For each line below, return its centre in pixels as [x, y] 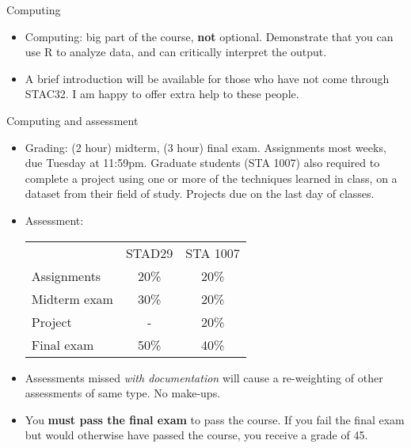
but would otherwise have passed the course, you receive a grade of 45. [196, 435]
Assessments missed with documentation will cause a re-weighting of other [204, 377]
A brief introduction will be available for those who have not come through [207, 78]
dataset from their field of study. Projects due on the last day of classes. [200, 194]
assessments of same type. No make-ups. [123, 393]
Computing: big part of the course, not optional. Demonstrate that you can [209, 36]
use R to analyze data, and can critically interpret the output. [176, 52]
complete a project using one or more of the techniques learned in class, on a [211, 178]
